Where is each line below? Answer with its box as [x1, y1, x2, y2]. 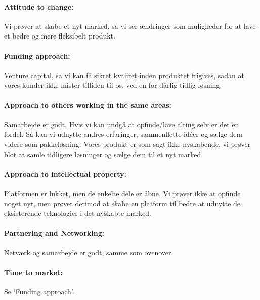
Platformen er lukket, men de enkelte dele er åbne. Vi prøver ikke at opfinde [4, 188, 241, 198]
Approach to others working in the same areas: [4, 99, 171, 110]
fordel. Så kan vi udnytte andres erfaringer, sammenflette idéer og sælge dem [4, 129, 243, 139]
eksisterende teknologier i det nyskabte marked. [4, 208, 151, 218]
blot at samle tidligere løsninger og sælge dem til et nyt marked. [4, 148, 203, 159]
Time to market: [4, 267, 63, 277]
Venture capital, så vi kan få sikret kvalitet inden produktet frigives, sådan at [4, 69, 244, 80]
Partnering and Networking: [4, 228, 105, 238]
